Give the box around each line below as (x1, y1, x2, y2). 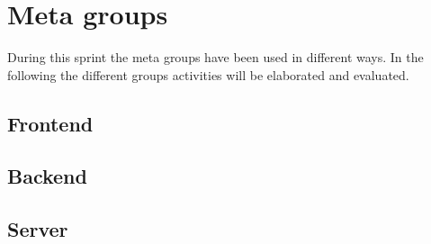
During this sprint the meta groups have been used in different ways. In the (7, 48, 424, 67)
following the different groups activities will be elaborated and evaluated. (7, 65, 409, 84)
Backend (7, 162, 87, 190)
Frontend (7, 109, 94, 137)
